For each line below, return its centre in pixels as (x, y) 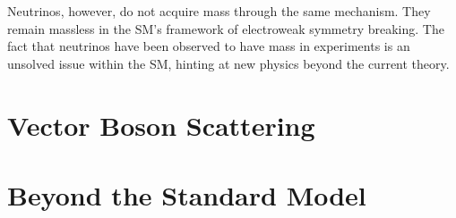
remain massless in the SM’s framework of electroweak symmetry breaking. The (226, 28)
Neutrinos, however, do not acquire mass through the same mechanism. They (219, 11)
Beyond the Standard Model (187, 194)
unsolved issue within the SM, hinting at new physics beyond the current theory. (228, 63)
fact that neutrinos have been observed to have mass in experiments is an (209, 46)
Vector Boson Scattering (161, 125)
